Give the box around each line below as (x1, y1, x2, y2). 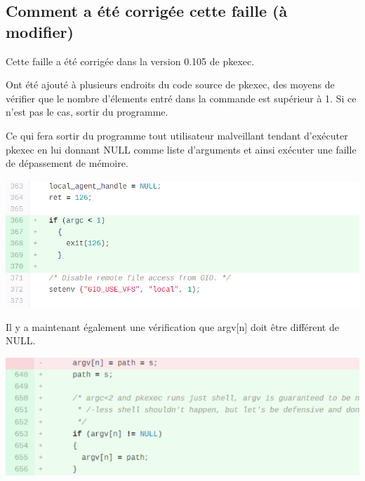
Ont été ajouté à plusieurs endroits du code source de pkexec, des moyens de (6, 77, 335, 92)
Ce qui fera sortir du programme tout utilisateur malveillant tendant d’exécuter (6, 128, 348, 142)
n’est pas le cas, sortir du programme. (6, 104, 168, 119)
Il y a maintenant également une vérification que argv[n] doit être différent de (6, 319, 339, 334)
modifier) (6, 20, 74, 42)
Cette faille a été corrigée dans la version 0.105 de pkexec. (6, 53, 255, 68)
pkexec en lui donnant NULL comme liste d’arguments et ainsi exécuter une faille (6, 142, 357, 156)
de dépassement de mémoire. (6, 156, 128, 170)
